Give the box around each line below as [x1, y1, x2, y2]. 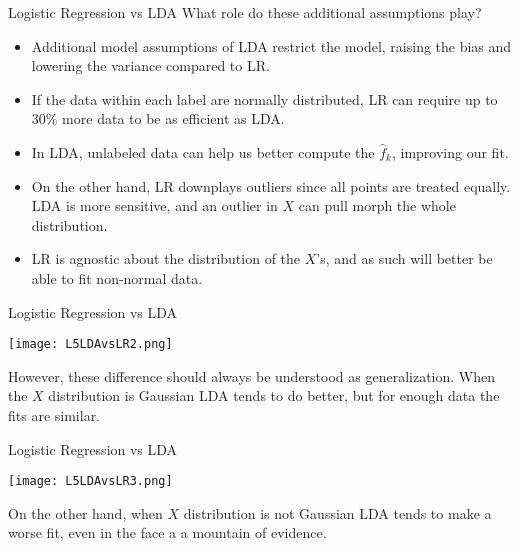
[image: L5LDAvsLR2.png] [8, 337, 173, 352]
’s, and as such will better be [316, 248, 493, 269]
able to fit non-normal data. [31, 267, 203, 288]
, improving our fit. [391, 141, 509, 162]
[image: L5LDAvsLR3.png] [8, 474, 173, 489]
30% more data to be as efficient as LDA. [31, 108, 285, 129]
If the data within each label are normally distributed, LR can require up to [31, 88, 498, 109]
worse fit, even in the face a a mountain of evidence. [8, 522, 327, 543]
